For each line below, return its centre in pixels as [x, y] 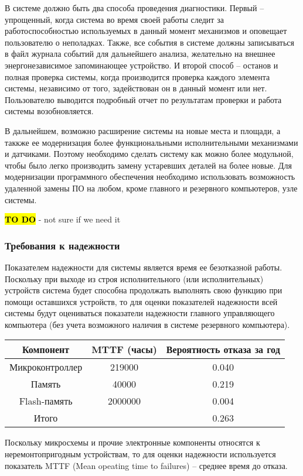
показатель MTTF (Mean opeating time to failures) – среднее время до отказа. [146, 465]
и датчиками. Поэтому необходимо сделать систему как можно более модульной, [149, 154]
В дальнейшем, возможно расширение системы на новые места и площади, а [143, 130]
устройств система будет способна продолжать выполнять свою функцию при [144, 290]
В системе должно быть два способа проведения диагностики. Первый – [135, 8]
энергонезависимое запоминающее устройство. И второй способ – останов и [142, 65]
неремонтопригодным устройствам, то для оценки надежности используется [140, 454]
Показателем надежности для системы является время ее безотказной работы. [144, 267]
